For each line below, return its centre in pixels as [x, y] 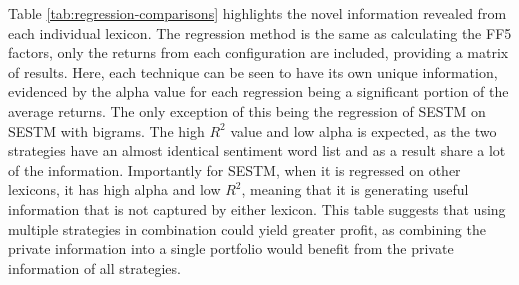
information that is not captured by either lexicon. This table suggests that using [257, 208]
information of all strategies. [94, 267]
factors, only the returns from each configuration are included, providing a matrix [258, 52]
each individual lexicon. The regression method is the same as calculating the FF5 [260, 32]
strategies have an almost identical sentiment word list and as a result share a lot [257, 150]
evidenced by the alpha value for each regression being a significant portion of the [258, 91]
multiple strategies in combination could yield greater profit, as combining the [247, 228]
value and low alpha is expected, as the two [363, 130]
